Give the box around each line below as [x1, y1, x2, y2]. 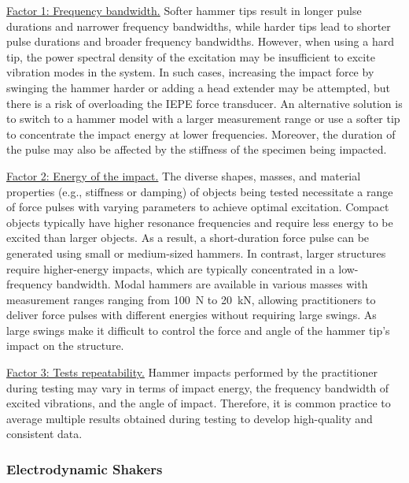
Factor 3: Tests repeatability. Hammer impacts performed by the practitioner [6, 364, 378, 381]
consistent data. [6, 425, 83, 442]
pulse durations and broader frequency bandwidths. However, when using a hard [6, 33, 394, 50]
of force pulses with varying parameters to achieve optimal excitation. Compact [6, 199, 389, 215]
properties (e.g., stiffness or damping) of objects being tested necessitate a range [6, 183, 393, 199]
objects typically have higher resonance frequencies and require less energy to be [6, 214, 393, 230]
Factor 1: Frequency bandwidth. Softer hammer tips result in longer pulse [6, 2, 362, 18]
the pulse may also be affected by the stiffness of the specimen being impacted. [6, 141, 387, 158]
